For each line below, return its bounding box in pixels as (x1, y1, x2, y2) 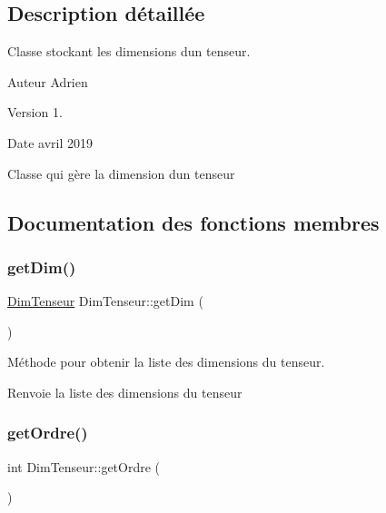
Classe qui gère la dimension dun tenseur (7, 163, 235, 183)
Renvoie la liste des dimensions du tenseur (7, 382, 242, 401)
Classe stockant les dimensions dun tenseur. (7, 42, 251, 61)
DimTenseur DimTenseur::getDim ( (7, 291, 203, 311)
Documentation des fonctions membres (7, 208, 380, 236)
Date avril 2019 (7, 133, 93, 152)
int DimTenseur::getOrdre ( (7, 457, 161, 476)
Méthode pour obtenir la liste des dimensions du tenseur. (7, 352, 325, 371)
